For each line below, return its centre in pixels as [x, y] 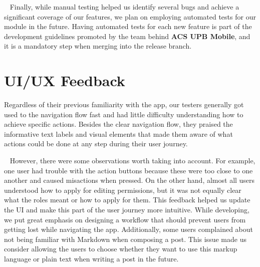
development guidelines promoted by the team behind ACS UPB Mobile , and [127, 36]
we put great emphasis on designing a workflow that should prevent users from [125, 219]
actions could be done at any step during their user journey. [96, 144]
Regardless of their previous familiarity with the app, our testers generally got [124, 104]
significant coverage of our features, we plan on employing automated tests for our [130, 16]
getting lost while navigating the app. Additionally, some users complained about [128, 229]
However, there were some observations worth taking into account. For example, [133, 161]
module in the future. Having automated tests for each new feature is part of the [128, 26]
